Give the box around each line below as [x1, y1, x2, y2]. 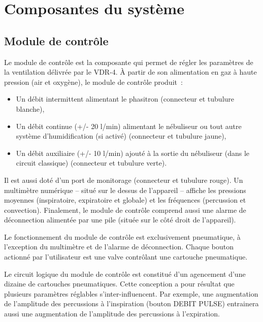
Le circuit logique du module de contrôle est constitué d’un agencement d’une [4, 268, 246, 279]
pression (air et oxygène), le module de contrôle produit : [4, 76, 183, 87]
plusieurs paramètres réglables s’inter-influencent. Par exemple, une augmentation [4, 288, 258, 299]
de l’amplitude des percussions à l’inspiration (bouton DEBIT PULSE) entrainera [4, 298, 259, 309]
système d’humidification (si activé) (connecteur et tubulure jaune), [16, 131, 226, 141]
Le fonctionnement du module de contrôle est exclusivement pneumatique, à [4, 231, 241, 242]
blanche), [16, 103, 45, 114]
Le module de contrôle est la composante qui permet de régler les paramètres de [4, 56, 253, 67]
